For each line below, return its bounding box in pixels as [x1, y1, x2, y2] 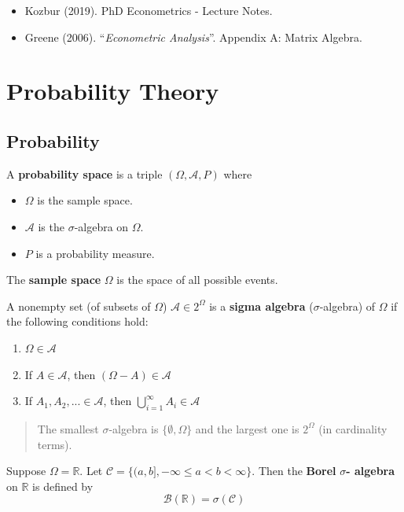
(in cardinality [318, 420, 387, 436]
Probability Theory [6, 75, 219, 107]
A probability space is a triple [6, 165, 163, 182]
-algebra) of [319, 297, 376, 314]
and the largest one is [195, 420, 299, 436]
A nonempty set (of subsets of [6, 297, 151, 314]
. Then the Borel [252, 462, 336, 479]
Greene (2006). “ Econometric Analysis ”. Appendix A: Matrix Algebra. [24, 28, 362, 45]
